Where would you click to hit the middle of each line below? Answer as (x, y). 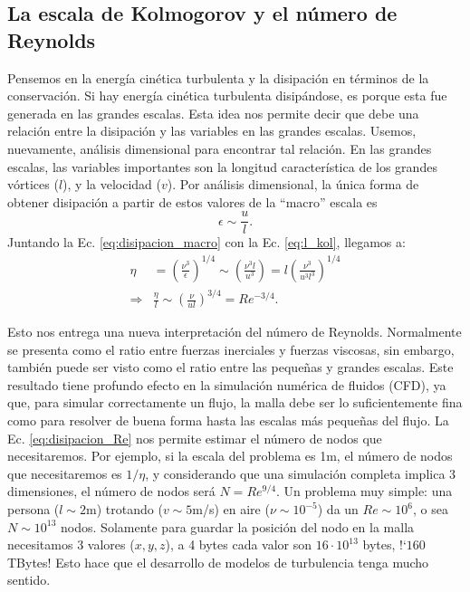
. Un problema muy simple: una (364, 491)
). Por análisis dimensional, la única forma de (293, 184)
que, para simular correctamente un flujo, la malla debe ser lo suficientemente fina (235, 402)
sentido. (29, 580)
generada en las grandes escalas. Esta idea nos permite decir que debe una (213, 113)
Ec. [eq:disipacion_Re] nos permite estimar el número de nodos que (195, 438)
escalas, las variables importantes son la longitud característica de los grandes (222, 166)
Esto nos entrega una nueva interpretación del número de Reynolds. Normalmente (235, 332)
